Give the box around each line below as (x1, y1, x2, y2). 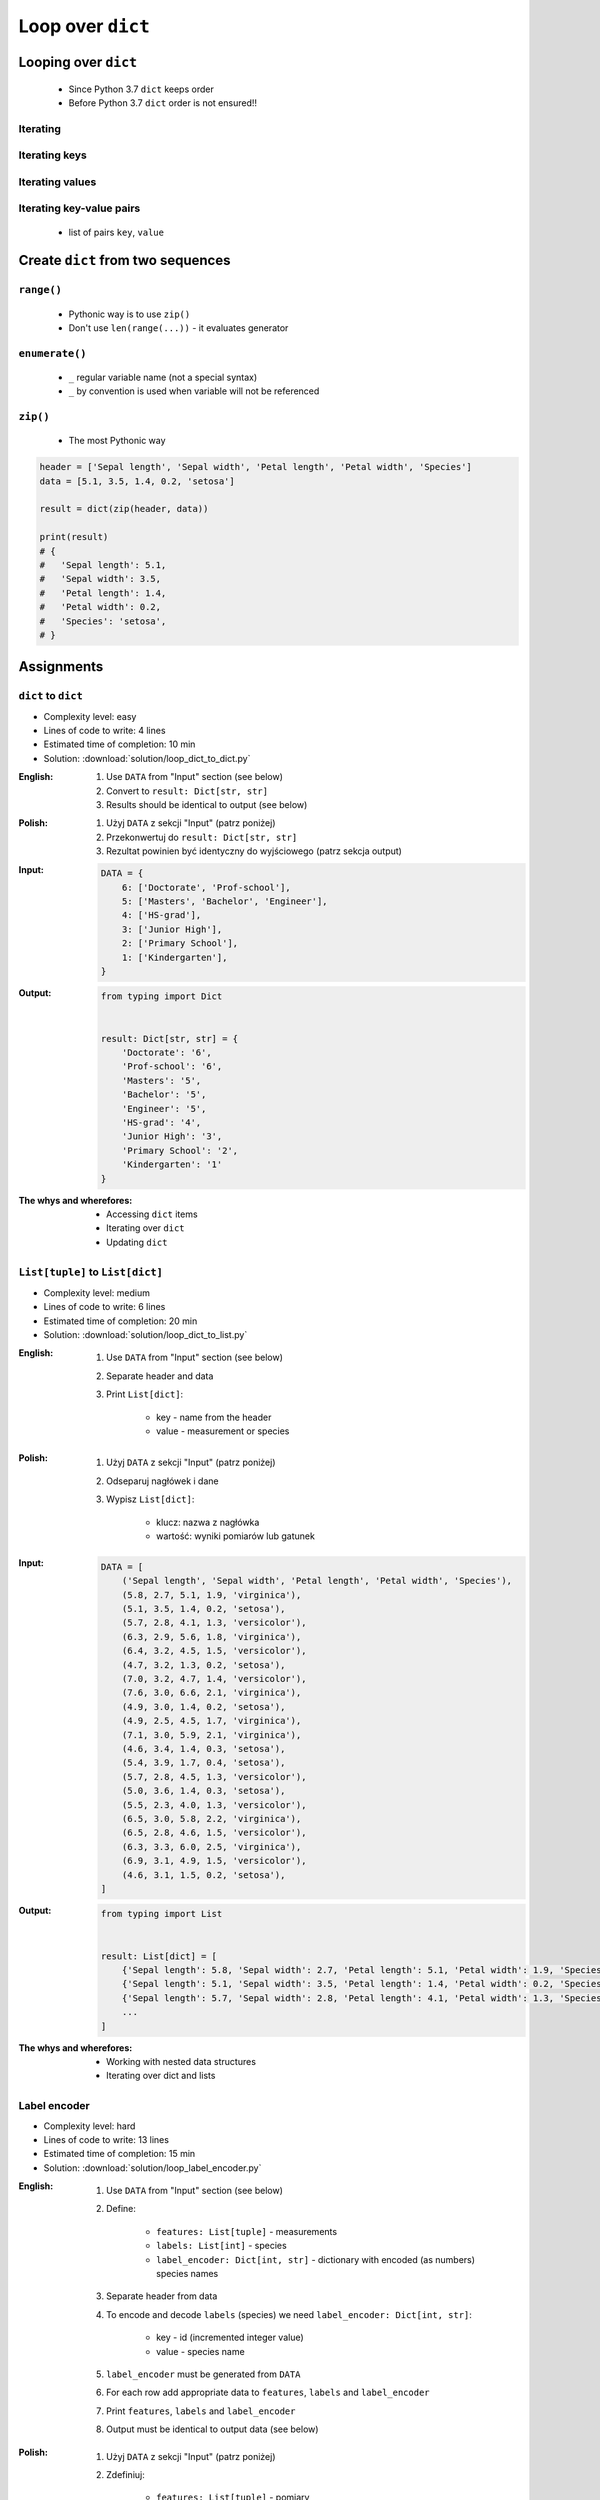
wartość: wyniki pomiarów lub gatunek (156, 1530, 315, 1542)
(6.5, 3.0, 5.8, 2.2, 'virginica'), (121, 1813, 302, 1824)
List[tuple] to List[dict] (18, 1265, 164, 1279)
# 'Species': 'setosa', (39, 615, 167, 627)
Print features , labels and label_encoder (106, 2405, 296, 2417)
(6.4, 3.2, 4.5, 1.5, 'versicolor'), (121, 1645, 307, 1657)
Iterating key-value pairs (18, 201, 141, 215)
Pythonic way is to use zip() (68, 308, 191, 320)
